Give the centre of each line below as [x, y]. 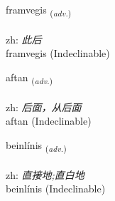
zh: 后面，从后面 [44, 107]
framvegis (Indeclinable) [58, 53]
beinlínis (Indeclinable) [56, 189]
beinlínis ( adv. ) [36, 145]
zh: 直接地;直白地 [45, 174]
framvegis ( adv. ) [39, 10]
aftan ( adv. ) [29, 78]
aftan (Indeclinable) [49, 121]
